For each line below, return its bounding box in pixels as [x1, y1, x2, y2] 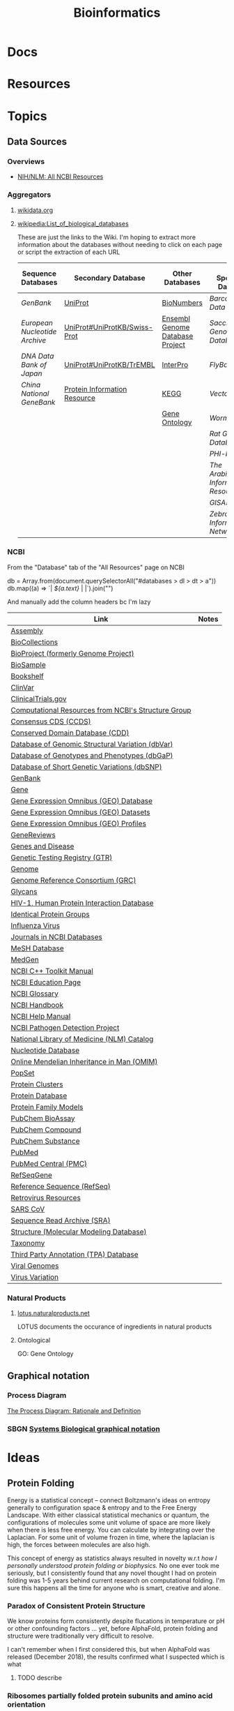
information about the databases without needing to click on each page [17, 240, 223, 248]
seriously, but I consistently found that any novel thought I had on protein [7, 1569, 217, 1577]
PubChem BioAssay [10, 1113, 75, 1123]
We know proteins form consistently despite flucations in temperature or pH [7, 1617, 225, 1625]
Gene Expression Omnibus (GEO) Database [10, 795, 153, 805]
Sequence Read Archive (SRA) [10, 1216, 111, 1225]
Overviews [7, 156, 45, 166]
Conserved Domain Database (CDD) [10, 728, 130, 738]
